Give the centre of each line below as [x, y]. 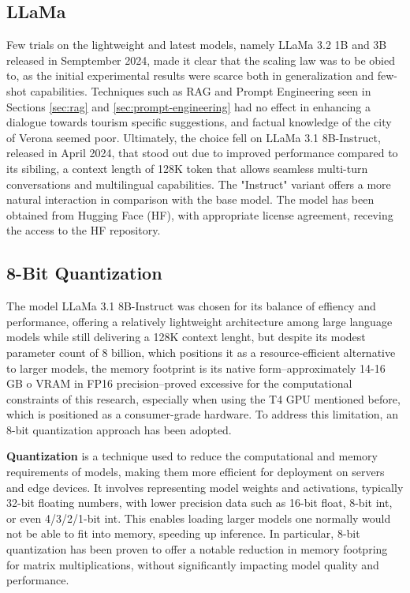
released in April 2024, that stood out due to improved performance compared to [202, 153]
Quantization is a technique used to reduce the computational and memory [192, 456]
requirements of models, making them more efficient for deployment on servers [196, 472]
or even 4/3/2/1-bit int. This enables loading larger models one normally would [199, 518]
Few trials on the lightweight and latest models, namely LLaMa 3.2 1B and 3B [197, 45]
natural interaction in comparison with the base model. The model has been [190, 199]
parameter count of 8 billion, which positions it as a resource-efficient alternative [201, 352]
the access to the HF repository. [84, 230]
